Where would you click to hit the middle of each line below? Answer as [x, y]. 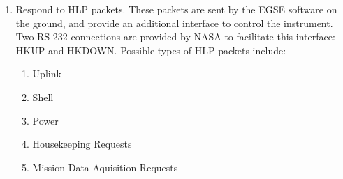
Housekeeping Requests [82, 144]
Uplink [47, 73]
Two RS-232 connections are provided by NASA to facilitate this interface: [175, 37]
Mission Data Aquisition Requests [105, 167]
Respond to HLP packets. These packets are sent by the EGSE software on [176, 9]
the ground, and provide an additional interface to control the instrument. [174, 23]
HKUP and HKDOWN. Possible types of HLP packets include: [151, 50]
